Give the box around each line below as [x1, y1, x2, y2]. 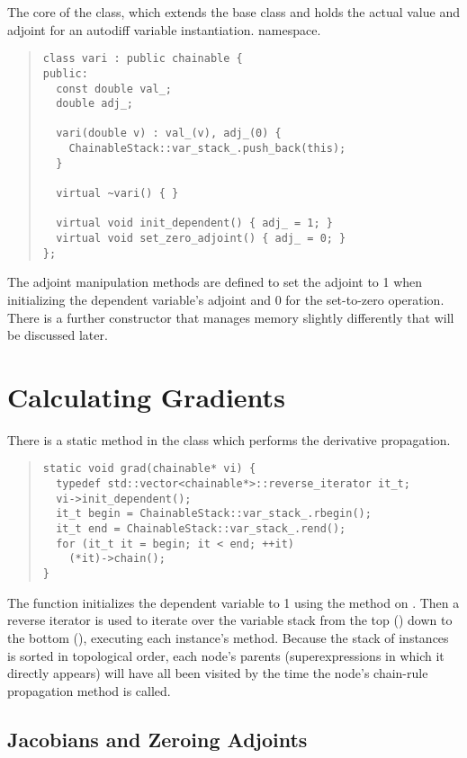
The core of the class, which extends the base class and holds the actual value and [7, 3, 460, 21]
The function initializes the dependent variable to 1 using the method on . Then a [7, 593, 460, 611]
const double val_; [56, 82, 172, 95]
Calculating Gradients [7, 378, 285, 415]
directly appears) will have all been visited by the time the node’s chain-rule [7, 664, 428, 682]
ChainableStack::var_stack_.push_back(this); [68, 142, 346, 156]
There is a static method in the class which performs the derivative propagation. [7, 430, 451, 449]
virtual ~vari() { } [56, 187, 179, 201]
